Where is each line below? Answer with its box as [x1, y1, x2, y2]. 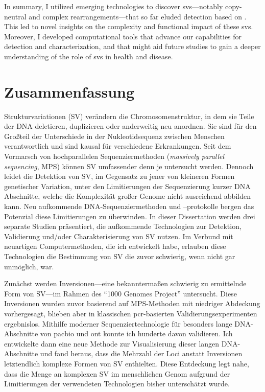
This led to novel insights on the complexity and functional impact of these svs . [4, 21, 253, 32]
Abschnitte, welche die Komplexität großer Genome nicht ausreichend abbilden [4, 191, 251, 201]
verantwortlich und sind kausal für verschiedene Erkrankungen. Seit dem [4, 141, 231, 151]
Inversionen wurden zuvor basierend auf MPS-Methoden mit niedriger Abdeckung [4, 298, 260, 309]
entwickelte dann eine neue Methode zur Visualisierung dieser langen [4, 338, 220, 349]
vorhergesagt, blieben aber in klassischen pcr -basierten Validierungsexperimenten [4, 308, 257, 318]
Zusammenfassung [4, 81, 135, 102]
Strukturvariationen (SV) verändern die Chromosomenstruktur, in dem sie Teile [4, 110, 254, 121]
